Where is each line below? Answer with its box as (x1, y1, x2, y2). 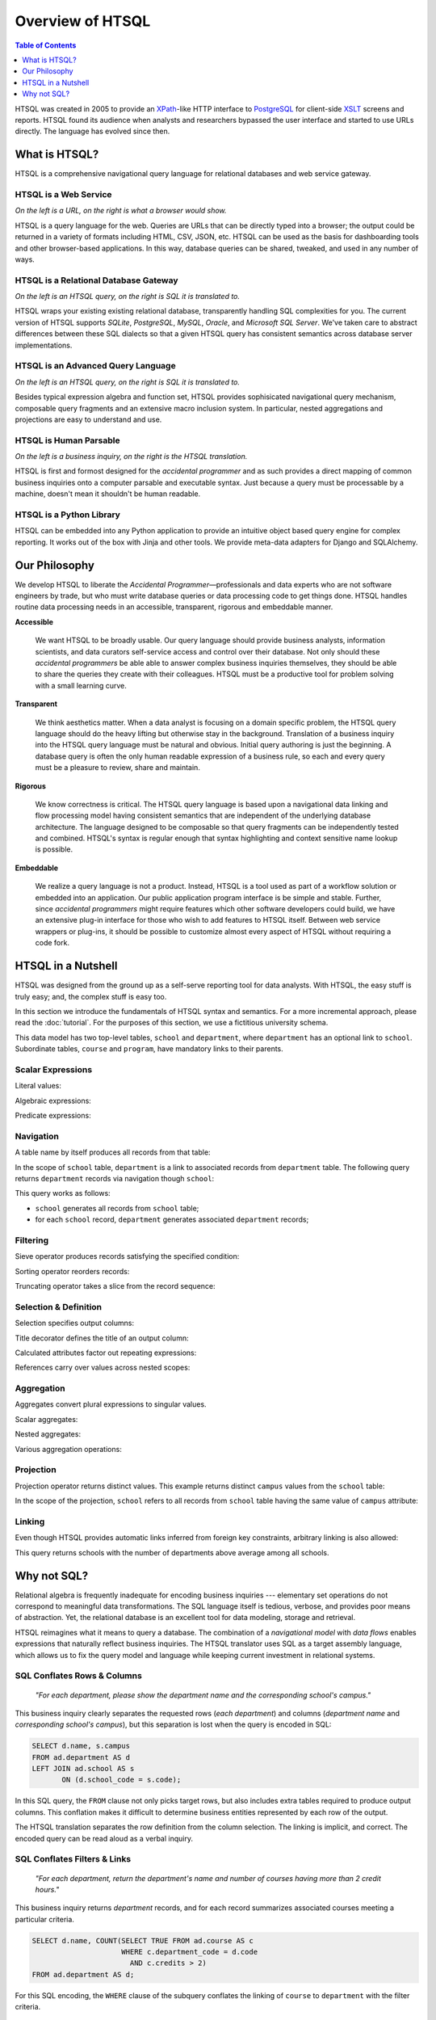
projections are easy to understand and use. (15, 415, 162, 424)
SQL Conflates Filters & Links (15, 1854, 132, 1865)
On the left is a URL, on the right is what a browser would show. (15, 206, 227, 216)
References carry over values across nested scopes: (15, 1362, 191, 1373)
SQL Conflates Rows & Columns (15, 1670, 143, 1681)
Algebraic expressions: (15, 1096, 92, 1105)
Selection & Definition (15, 1301, 103, 1312)
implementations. (15, 340, 73, 350)
